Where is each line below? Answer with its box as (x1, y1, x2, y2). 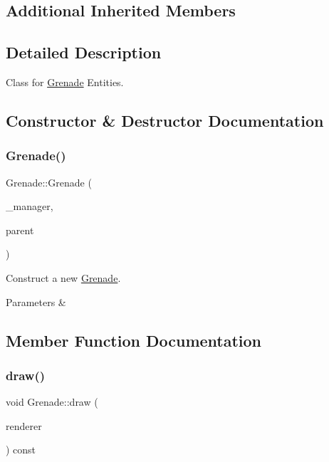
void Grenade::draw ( (6, 394, 98, 409)
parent (6, 222, 34, 237)
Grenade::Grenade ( (6, 174, 92, 189)
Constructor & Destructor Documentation (6, 109, 324, 131)
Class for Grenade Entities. (6, 74, 124, 89)
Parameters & (6, 294, 66, 309)
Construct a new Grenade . (6, 270, 121, 285)
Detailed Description (6, 41, 162, 63)
